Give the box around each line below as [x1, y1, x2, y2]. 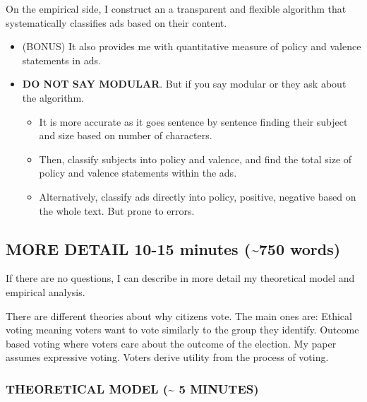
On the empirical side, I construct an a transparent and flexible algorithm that [6, 1, 347, 16]
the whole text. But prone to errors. [39, 203, 195, 218]
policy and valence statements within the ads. [39, 165, 237, 180]
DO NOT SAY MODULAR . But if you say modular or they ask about [22, 76, 347, 91]
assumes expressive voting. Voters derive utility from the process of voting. [6, 350, 329, 365]
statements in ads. [22, 52, 101, 67]
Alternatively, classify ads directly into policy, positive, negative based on [39, 189, 356, 203]
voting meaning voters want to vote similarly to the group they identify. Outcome [6, 322, 359, 337]
